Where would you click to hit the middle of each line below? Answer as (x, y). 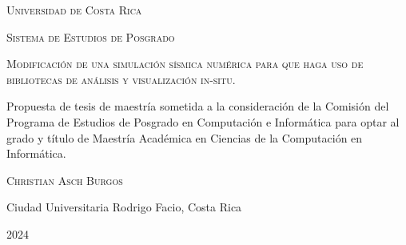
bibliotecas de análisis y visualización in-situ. (121, 79)
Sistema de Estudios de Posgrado (91, 36)
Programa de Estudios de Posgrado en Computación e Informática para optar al (203, 121)
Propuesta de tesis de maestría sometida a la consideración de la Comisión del (198, 106)
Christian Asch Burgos (65, 180)
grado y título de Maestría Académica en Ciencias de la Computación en (185, 137)
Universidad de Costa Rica (74, 10)
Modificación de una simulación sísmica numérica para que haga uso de (185, 64)
